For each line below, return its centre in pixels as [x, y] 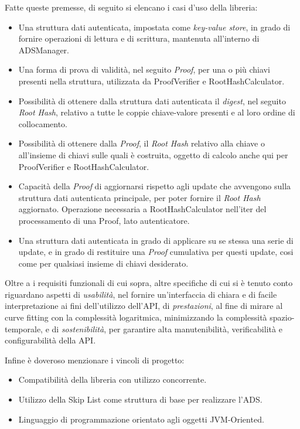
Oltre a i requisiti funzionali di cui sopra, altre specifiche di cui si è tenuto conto [149, 283]
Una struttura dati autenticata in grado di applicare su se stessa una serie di [156, 240]
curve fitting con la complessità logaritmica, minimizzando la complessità [136, 317]
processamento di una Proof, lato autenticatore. [104, 220]
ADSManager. [44, 50]
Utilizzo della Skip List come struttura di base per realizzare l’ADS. [140, 399]
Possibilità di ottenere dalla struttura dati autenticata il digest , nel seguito [152, 101]
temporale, [24, 328]
